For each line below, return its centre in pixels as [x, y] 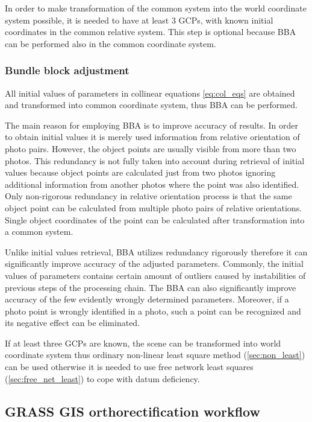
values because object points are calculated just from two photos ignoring [140, 172]
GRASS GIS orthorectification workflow [133, 411]
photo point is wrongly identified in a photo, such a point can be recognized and [153, 311]
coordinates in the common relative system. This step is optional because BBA [151, 32]
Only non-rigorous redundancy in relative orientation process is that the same [148, 196]
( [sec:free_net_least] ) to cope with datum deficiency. [102, 378]
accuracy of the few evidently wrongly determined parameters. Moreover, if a [147, 299]
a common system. [39, 232]
